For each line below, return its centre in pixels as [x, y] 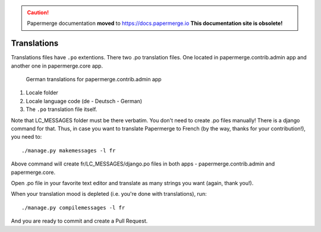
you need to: [26, 137]
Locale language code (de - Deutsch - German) [84, 101]
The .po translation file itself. [62, 109]
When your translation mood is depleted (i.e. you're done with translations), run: [109, 194]
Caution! [38, 12]
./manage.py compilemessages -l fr [73, 207]
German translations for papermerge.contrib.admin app [94, 80]
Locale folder [42, 93]
